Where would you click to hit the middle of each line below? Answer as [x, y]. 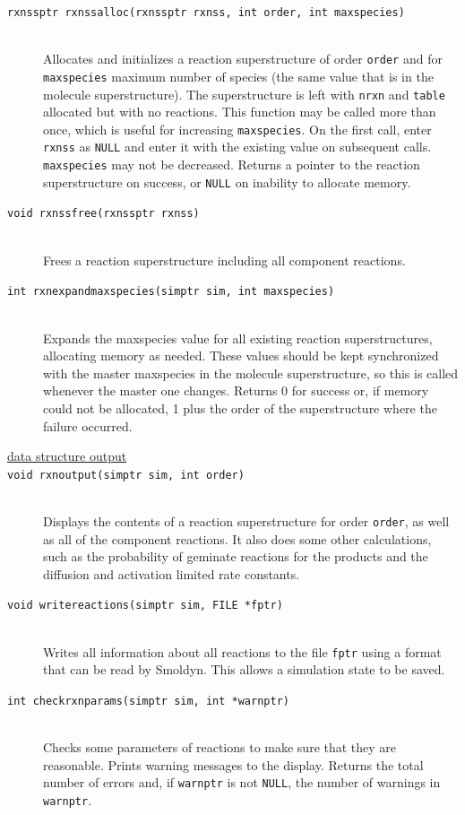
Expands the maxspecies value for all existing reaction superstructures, [238, 338]
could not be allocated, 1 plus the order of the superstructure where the [240, 407]
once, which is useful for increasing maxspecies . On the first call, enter [237, 129]
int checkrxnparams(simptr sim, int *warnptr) [148, 701]
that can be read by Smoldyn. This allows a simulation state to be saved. [244, 669]
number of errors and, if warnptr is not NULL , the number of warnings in [242, 782]
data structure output [67, 456]
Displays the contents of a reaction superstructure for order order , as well [246, 520]
